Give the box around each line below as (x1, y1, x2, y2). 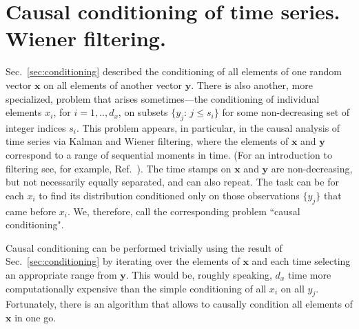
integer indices (6, 120, 66, 134)
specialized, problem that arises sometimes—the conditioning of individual (6, 91, 320, 106)
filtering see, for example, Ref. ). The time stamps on (6, 161, 232, 175)
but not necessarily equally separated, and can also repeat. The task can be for (6, 175, 339, 189)
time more (287, 268, 331, 282)
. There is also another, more (191, 77, 313, 92)
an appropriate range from (6, 268, 117, 282)
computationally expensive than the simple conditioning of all (6, 281, 267, 295)
